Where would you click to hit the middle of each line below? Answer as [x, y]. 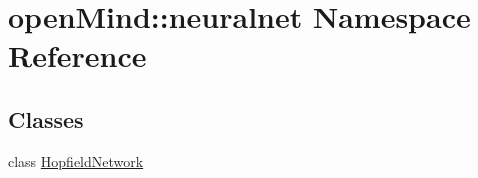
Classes [46, 118]
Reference [77, 55]
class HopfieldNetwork [76, 160]
